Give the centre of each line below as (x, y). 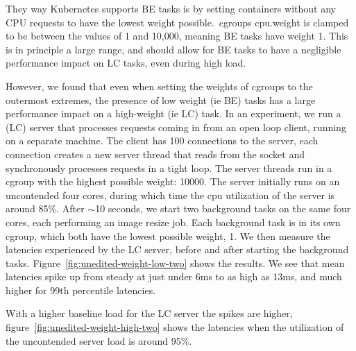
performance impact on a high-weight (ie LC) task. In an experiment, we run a (173, 113)
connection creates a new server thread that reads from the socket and (155, 154)
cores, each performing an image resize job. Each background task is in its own (173, 222)
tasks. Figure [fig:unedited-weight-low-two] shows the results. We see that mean (175, 263)
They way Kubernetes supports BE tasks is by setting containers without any (171, 8)
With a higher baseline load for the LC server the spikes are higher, (149, 313)
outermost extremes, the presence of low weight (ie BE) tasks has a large (161, 100)
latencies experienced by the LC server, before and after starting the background (177, 249)
